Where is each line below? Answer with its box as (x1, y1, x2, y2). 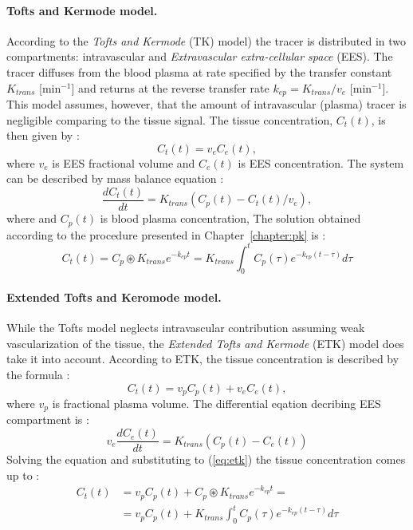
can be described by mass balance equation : (6, 170, 224, 187)
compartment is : (6, 411, 89, 428)
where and (6, 210, 57, 227)
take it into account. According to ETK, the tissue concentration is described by (6, 350, 399, 367)
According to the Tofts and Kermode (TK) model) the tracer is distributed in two (6, 32, 407, 49)
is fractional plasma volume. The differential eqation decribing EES (52, 395, 381, 412)
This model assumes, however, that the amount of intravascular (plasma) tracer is (6, 96, 407, 113)
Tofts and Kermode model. (6, 2, 158, 18)
